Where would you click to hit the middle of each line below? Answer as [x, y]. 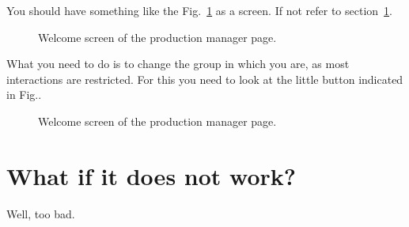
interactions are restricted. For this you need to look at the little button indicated [205, 79]
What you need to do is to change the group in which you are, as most [178, 64]
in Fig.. [24, 95]
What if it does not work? [151, 175]
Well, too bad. [41, 213]
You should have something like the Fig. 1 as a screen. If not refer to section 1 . [199, 10]
